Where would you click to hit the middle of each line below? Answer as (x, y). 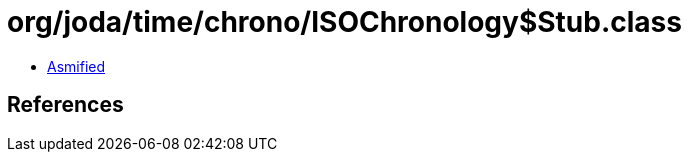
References (65, 105)
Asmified (76, 66)
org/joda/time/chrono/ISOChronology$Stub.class (344, 22)
